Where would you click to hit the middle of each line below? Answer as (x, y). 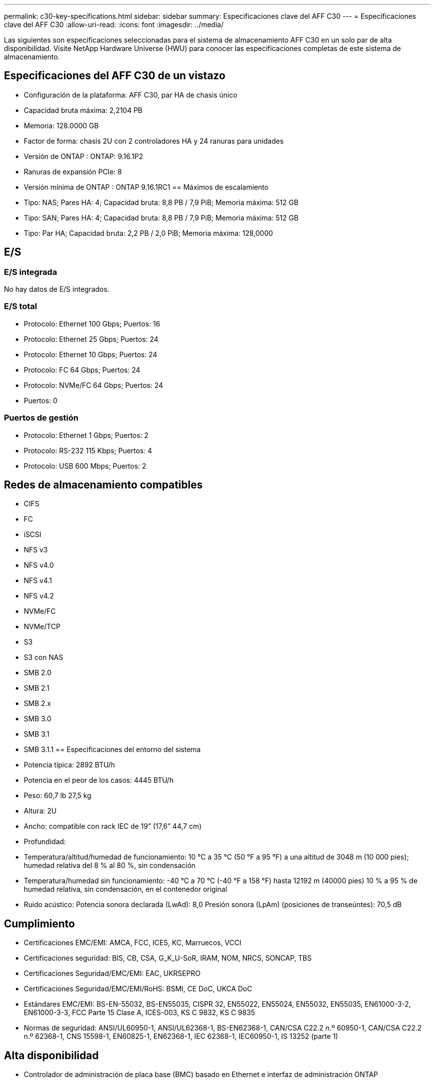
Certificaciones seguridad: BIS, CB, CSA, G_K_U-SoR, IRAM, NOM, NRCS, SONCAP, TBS (168, 958)
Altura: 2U (40, 811)
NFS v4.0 (39, 565)
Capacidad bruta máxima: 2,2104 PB (83, 110)
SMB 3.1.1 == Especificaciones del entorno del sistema (112, 750)
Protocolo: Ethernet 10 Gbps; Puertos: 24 (91, 354)
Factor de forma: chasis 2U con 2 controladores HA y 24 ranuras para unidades (154, 141)
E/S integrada (31, 272)
